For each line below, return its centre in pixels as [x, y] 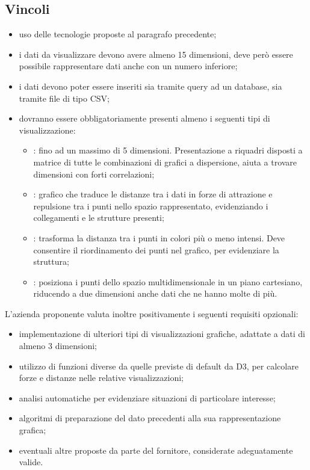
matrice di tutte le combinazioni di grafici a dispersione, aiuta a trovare [165, 162]
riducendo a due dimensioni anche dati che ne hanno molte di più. [155, 293]
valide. [31, 462]
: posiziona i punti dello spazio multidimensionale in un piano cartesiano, [168, 281]
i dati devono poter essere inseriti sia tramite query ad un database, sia [150, 86]
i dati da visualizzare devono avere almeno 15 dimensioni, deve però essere [156, 54]
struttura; [51, 261]
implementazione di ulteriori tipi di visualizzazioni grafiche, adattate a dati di [162, 334]
